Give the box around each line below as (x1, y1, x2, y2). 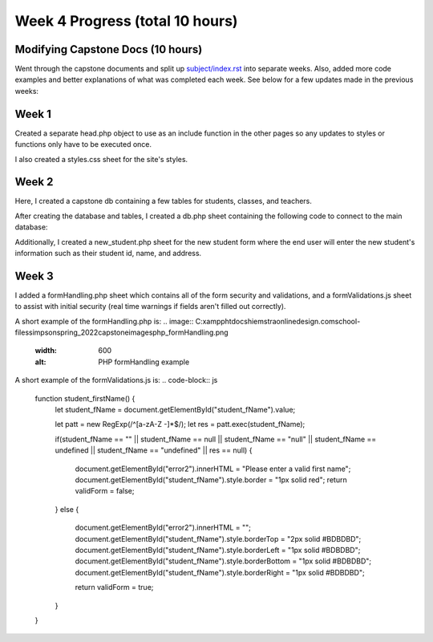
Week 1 (14, 107, 51, 120)
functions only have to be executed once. (14, 140, 152, 149)
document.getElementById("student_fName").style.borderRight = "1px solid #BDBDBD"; (75, 567, 365, 577)
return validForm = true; (75, 583, 154, 592)
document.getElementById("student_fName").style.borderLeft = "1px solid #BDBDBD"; (75, 545, 361, 555)
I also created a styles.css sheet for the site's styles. (14, 154, 188, 164)
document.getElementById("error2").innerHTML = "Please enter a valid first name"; (75, 464, 351, 473)
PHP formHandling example (98, 357, 190, 367)
